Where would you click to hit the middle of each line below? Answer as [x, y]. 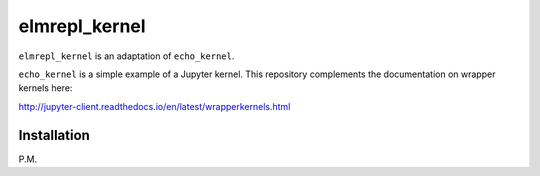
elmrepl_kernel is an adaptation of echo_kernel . [126, 56]
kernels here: [45, 88]
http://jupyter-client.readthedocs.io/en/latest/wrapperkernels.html [154, 106]
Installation [54, 135]
